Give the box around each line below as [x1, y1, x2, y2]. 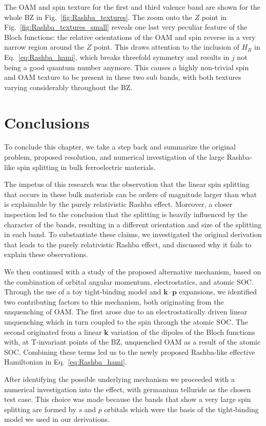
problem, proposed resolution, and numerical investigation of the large [4, 152, 224, 162]
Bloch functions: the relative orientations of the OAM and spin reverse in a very [4, 31, 256, 42]
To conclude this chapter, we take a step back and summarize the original [4, 141, 236, 152]
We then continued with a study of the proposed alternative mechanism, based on [4, 266, 261, 276]
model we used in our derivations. [4, 414, 110, 424]
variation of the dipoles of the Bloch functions [111, 326, 255, 337]
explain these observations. [4, 249, 88, 260]
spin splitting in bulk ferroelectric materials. [17, 161, 156, 172]
